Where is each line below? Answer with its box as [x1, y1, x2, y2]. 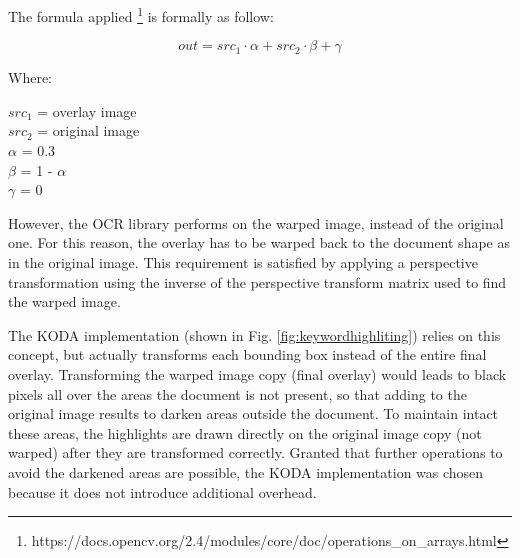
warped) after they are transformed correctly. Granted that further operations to [8, 442, 503, 463]
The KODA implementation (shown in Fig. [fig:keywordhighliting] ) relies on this [8, 324, 501, 345]
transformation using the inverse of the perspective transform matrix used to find [8, 271, 507, 292]
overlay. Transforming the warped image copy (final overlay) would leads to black [8, 363, 507, 384]
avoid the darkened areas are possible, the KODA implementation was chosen [8, 461, 484, 482]
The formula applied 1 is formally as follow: [8, 3, 274, 26]
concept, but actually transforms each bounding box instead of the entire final [8, 344, 487, 365]
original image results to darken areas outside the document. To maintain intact [8, 403, 499, 424]
